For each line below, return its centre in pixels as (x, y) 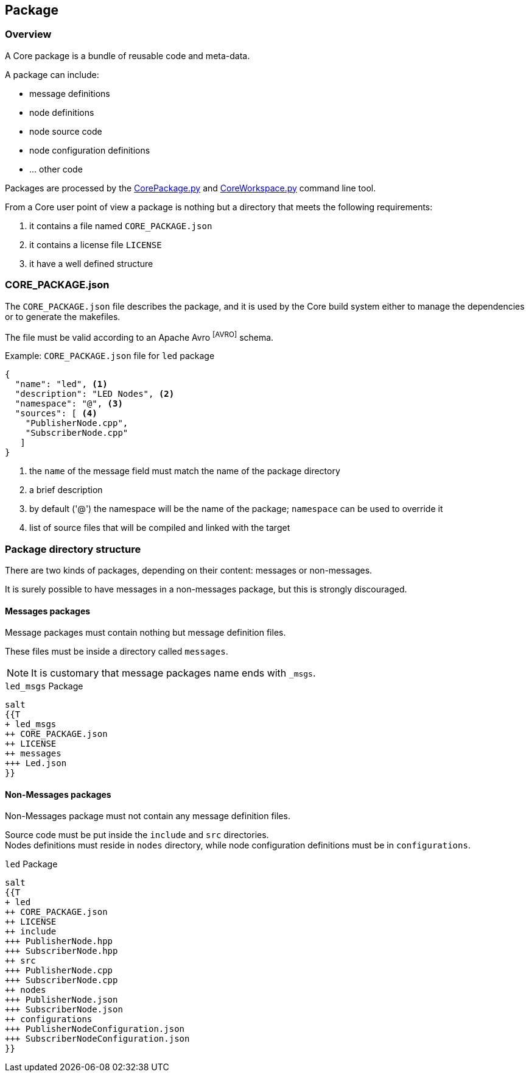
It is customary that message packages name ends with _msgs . (173, 673)
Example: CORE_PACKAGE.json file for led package (110, 356)
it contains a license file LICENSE (96, 244)
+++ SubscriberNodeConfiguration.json (97, 1039)
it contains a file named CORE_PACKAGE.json (121, 226)
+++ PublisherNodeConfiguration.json (95, 1029)
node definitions (62, 112)
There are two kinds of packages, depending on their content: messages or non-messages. (189, 570)
